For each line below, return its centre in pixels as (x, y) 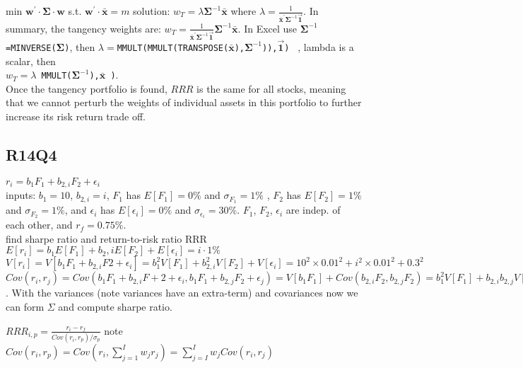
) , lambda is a (319, 46)
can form (25, 307)
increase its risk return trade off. (76, 116)
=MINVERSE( (31, 48)
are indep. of (313, 210)
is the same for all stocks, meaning (271, 88)
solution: (152, 11)
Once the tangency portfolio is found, (87, 88)
